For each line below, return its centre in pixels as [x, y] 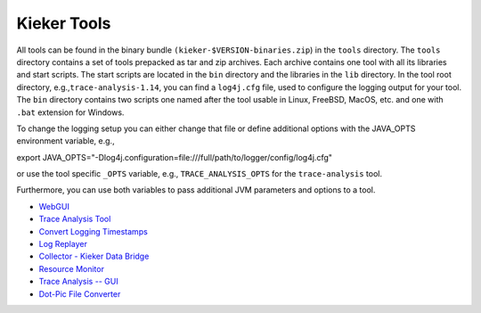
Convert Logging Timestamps [94, 231]
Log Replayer [63, 244]
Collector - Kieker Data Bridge [94, 256]
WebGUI [54, 206]
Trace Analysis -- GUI [79, 282]
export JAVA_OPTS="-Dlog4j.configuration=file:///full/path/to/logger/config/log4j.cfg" [175, 157]
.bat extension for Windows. [70, 112]
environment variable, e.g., [65, 141]
